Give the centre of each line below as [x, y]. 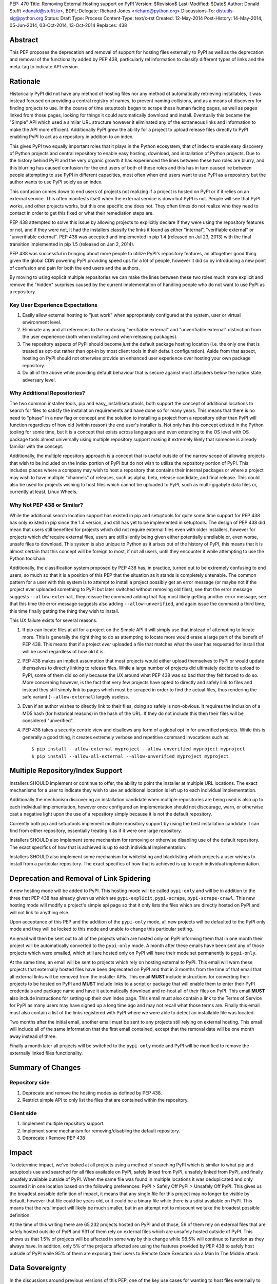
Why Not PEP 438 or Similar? [46, 505]
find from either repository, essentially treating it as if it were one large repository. [96, 830]
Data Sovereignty [38, 1268]
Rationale [25, 81]
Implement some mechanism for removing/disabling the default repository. [101, 1130]
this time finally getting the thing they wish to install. [64, 611]
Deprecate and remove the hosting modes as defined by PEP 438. [92, 1093]
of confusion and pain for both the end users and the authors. [75, 268]
